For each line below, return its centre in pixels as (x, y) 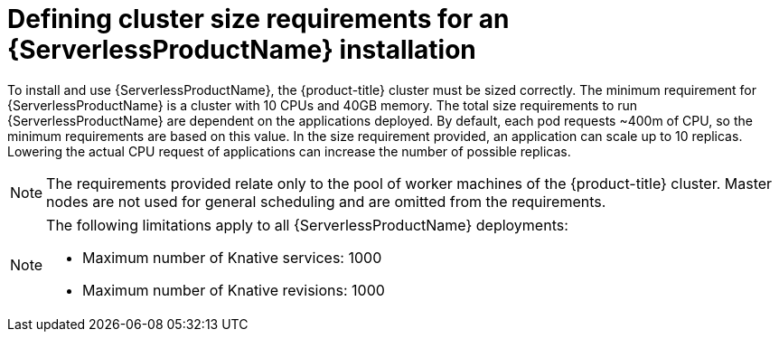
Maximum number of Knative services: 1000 (232, 257)
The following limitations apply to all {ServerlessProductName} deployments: (307, 225)
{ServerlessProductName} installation (242, 50)
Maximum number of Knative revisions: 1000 (234, 290)
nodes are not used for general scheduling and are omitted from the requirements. (326, 201)
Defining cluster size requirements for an (258, 19)
